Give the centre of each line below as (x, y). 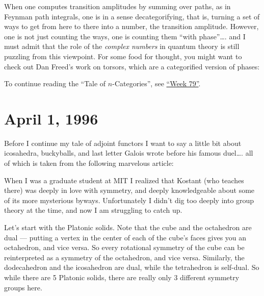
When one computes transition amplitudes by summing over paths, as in (117, 6)
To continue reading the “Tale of (55, 83)
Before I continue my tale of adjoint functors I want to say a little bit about (123, 143)
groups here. (23, 287)
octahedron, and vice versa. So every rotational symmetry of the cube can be (124, 247)
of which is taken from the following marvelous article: (89, 163)
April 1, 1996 (51, 118)
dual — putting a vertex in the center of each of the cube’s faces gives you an (125, 237)
